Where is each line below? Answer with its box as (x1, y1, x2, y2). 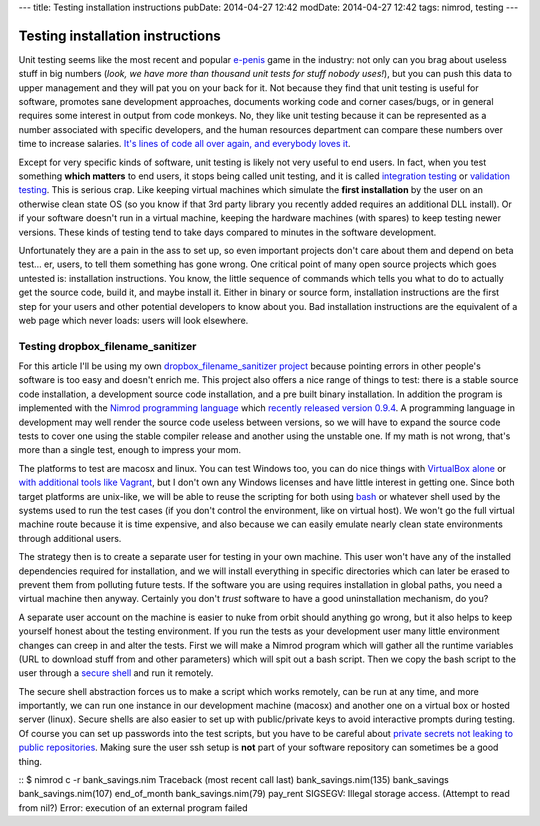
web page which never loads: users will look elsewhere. (18, 314, 249, 326)
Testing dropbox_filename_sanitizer (18, 339, 197, 353)
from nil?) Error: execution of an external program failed (18, 801, 249, 814)
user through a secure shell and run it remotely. (18, 667, 214, 679)
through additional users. (18, 532, 122, 544)
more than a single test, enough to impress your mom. (18, 444, 242, 456)
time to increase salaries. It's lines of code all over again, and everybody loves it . (18, 138, 351, 150)
